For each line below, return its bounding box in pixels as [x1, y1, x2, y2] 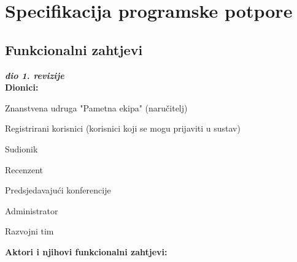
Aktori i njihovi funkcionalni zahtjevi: [5, 245, 168, 258]
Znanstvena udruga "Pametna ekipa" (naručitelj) [5, 101, 188, 114]
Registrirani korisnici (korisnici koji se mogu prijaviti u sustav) [5, 122, 241, 135]
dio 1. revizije [5, 69, 64, 81]
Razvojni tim [5, 225, 54, 238]
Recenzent [5, 163, 44, 176]
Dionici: [5, 81, 39, 94]
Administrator [5, 204, 58, 217]
